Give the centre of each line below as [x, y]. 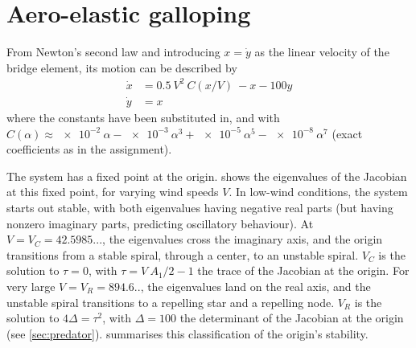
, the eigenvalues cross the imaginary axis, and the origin [243, 239]
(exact [347, 133]
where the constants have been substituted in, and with [143, 118]
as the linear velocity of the [322, 52]
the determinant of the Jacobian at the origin [292, 318]
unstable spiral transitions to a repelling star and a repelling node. [171, 302]
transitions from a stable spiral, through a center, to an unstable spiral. [183, 254]
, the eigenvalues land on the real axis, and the [255, 287]
